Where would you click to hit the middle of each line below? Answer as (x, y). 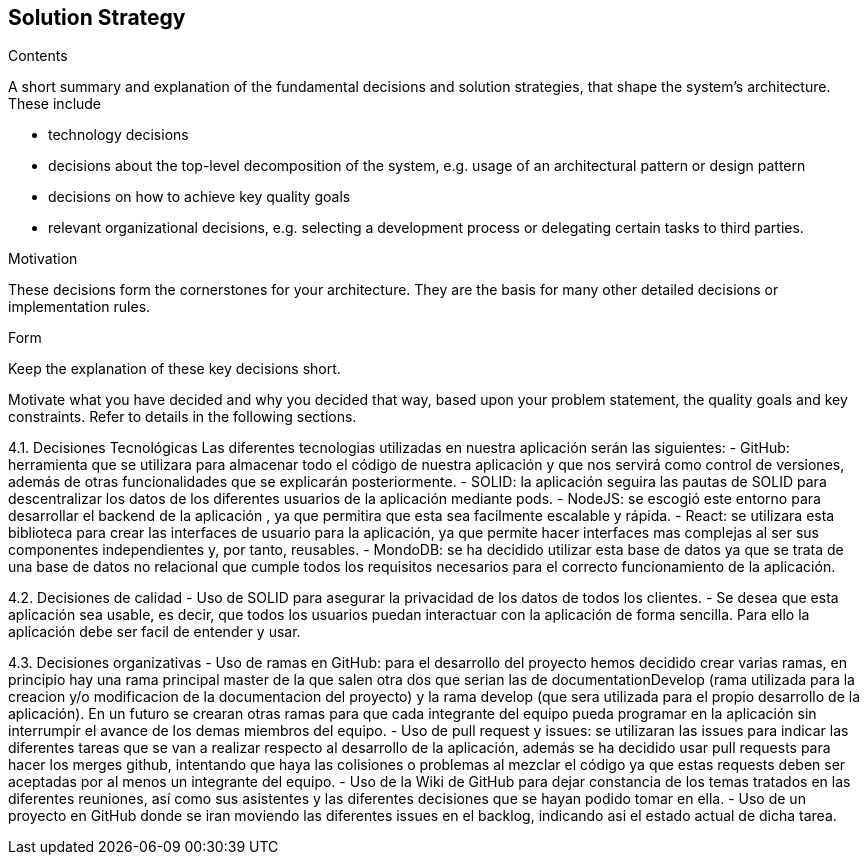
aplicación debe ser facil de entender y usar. (154, 632)
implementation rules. (79, 307)
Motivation (43, 259)
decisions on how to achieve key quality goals (199, 197)
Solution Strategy (97, 17)
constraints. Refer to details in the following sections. (182, 417)
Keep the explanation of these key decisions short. (174, 369)
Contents (38, 56)
